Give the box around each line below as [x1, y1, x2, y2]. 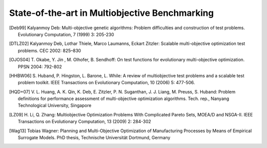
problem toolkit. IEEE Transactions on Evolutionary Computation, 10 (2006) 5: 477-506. [18, 80, 195, 86]
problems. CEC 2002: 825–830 [18, 48, 81, 53]
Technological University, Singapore [18, 102, 91, 108]
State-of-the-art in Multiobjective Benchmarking [9, 7, 214, 18]
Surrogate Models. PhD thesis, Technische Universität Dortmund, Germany [18, 135, 171, 141]
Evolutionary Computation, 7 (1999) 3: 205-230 [18, 31, 114, 37]
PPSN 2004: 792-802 [18, 63, 62, 69]
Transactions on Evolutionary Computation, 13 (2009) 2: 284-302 [18, 119, 151, 125]
